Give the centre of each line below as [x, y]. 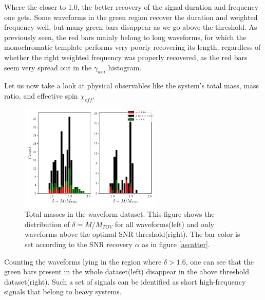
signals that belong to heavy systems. [63, 292]
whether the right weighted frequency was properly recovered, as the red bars [126, 57]
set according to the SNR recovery [79, 244]
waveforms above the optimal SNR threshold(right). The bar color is [132, 234]
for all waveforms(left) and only [164, 224]
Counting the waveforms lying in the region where [83, 261]
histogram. [125, 67]
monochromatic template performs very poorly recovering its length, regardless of [132, 47]
